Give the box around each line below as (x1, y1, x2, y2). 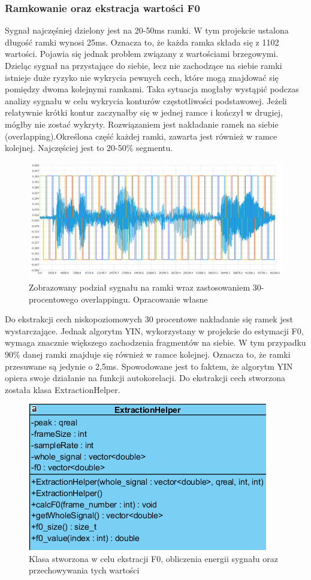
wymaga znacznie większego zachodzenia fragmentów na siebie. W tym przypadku (5, 336, 306, 349)
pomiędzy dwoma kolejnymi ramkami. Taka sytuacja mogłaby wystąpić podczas (5, 83, 299, 95)
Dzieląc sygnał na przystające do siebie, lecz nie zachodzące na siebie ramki (5, 59, 282, 71)
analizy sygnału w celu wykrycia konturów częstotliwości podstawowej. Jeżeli (5, 94, 287, 107)
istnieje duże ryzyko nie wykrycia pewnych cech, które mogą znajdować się (5, 71, 279, 83)
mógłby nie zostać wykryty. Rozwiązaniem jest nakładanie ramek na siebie (5, 117, 279, 130)
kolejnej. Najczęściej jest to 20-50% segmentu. (5, 141, 173, 154)
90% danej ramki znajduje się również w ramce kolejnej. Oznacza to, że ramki (5, 348, 291, 360)
